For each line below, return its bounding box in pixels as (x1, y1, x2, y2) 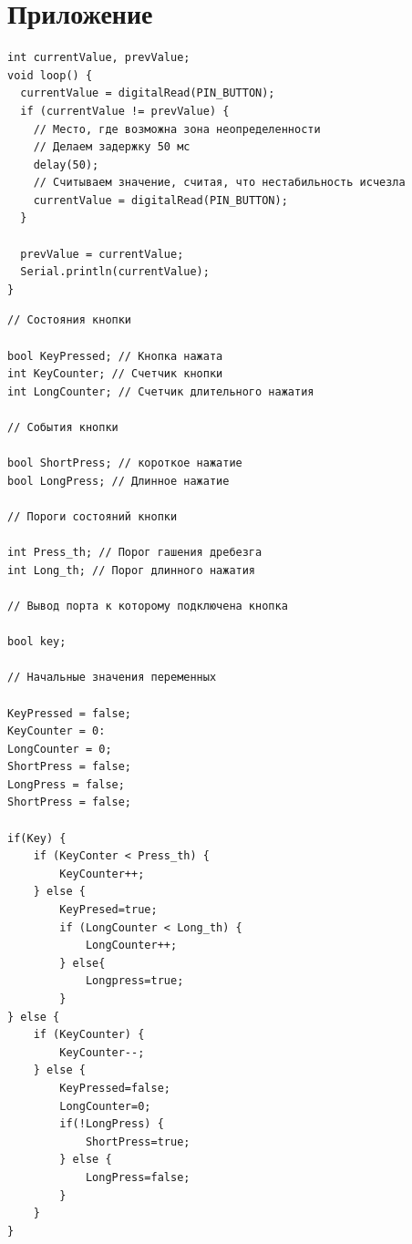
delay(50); (33, 158, 99, 171)
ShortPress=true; (85, 1135, 191, 1148)
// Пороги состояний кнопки (7, 509, 178, 523)
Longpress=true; (85, 974, 184, 988)
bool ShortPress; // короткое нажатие (7, 457, 242, 470)
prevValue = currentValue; (20, 247, 184, 261)
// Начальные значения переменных (7, 671, 217, 684)
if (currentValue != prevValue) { (20, 104, 230, 118)
